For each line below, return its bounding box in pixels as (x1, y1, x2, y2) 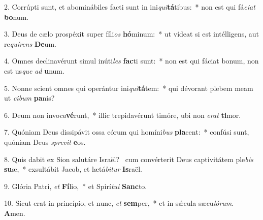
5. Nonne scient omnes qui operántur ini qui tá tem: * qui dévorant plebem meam (4, 82, 253, 93)
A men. (4, 207, 25, 218)
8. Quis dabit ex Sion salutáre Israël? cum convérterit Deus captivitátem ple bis (4, 153, 253, 164)
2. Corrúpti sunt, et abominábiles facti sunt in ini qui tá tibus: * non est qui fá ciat (4, 2, 255, 12)
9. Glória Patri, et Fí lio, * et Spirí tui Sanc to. (4, 180, 147, 191)
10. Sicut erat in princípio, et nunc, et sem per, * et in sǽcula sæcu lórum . (4, 198, 234, 208)
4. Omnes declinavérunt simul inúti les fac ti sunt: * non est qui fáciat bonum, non (4, 55, 259, 66)
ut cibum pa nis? (4, 92, 55, 103)
